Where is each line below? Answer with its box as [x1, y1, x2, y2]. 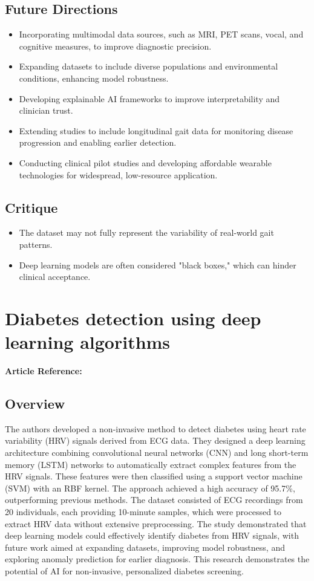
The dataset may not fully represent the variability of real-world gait [19, 226, 274, 239]
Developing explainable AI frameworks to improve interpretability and [19, 92, 280, 105]
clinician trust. [19, 104, 73, 117]
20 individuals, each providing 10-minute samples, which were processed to [5, 505, 282, 518]
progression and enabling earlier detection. [19, 136, 177, 149]
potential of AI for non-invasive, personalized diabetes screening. [5, 564, 244, 577]
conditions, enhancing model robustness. [19, 71, 169, 84]
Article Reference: [5, 365, 82, 377]
